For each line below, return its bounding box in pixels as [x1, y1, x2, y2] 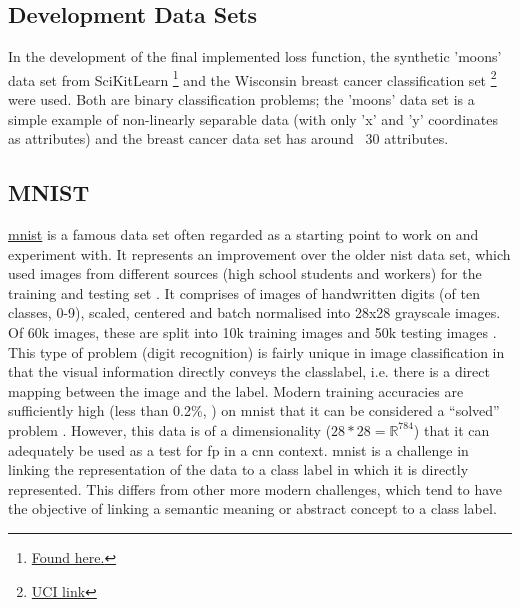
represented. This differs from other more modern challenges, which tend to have [8, 478, 503, 499]
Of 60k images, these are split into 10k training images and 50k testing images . [8, 322, 497, 342]
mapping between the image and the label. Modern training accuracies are [8, 380, 464, 401]
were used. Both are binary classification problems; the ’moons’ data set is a [8, 89, 475, 110]
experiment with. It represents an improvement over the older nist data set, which [8, 243, 511, 264]
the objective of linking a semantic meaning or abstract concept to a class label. [8, 498, 497, 519]
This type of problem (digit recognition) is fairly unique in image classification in [8, 341, 505, 362]
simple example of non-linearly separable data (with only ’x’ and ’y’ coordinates [8, 108, 498, 129]
